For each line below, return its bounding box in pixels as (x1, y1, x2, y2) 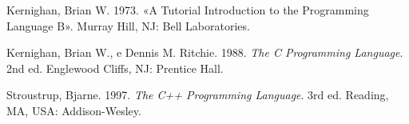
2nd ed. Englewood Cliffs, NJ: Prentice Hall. (6, 59, 224, 76)
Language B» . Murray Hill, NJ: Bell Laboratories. (6, 17, 250, 34)
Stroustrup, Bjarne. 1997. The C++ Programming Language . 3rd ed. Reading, (6, 86, 389, 103)
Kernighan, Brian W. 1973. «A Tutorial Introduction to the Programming (6, 2, 369, 18)
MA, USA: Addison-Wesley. (6, 102, 141, 118)
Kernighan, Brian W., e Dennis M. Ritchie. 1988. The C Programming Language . (6, 44, 403, 61)
